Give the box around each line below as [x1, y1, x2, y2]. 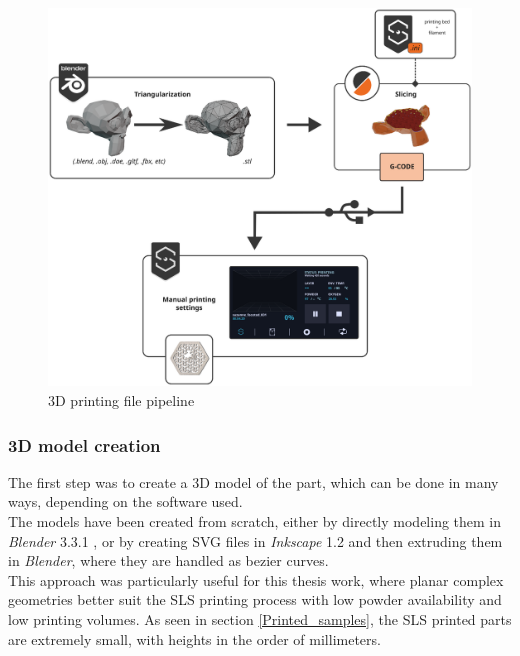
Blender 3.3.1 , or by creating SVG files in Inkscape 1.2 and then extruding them [8, 530, 503, 551]
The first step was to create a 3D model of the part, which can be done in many [8, 471, 499, 492]
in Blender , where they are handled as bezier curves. [8, 550, 329, 571]
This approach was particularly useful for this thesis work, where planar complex [8, 569, 504, 590]
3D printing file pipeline [48, 390, 195, 411]
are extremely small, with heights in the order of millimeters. [8, 628, 381, 649]
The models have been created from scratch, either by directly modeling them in [8, 511, 502, 532]
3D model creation [8, 432, 161, 457]
